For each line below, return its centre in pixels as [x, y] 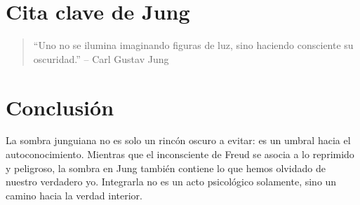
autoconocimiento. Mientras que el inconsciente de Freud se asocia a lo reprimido [180, 154]
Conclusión [60, 107]
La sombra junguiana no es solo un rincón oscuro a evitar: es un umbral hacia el [178, 140]
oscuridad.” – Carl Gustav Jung [101, 58]
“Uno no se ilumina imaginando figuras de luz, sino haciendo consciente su [193, 45]
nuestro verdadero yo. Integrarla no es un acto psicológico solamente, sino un [171, 182]
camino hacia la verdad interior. [74, 195]
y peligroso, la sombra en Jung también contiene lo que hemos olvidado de [166, 168]
